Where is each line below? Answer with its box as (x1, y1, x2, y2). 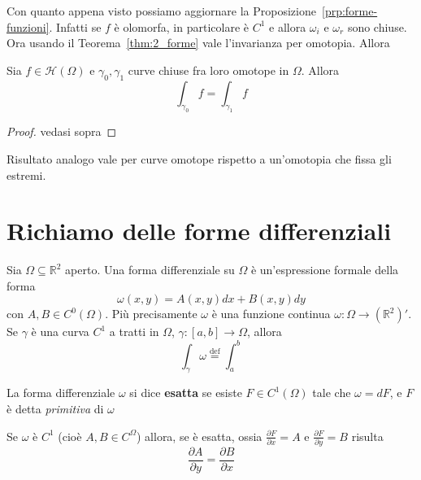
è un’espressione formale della (250, 261, 399, 278)
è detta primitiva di (7, 399, 104, 417)
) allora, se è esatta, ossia (136, 427, 263, 444)
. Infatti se (49, 18, 102, 35)
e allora (269, 18, 306, 35)
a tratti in (109, 323, 159, 340)
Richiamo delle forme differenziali (7, 214, 392, 247)
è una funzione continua (211, 305, 331, 322)
